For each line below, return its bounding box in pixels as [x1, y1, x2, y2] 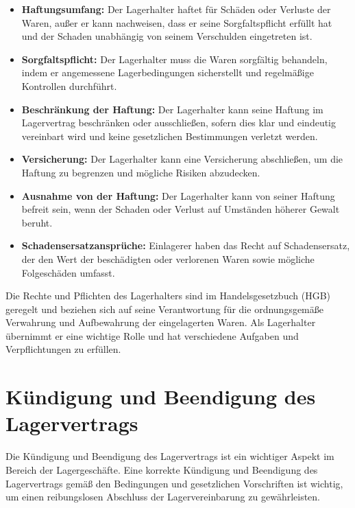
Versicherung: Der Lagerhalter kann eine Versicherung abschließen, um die [21, 152, 343, 166]
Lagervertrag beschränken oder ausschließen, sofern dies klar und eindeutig [21, 115, 336, 130]
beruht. [21, 215, 53, 229]
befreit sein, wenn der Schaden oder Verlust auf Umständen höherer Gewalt [21, 202, 340, 216]
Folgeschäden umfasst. [21, 265, 115, 279]
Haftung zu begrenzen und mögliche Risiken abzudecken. [21, 165, 260, 179]
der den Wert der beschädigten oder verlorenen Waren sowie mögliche [21, 251, 315, 266]
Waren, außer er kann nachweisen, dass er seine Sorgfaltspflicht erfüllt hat [21, 15, 332, 30]
